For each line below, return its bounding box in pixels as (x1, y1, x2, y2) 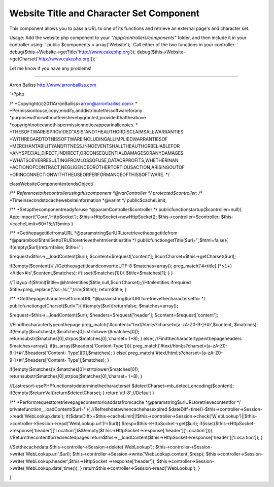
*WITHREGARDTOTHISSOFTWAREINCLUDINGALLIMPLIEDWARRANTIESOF (9, 136, 168, 142)
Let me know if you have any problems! (9, 65, 92, 71)
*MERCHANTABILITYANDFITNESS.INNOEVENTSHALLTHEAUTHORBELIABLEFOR (9, 143, 180, 149)
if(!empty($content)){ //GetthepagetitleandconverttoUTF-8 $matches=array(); (9, 263, 173, 269)
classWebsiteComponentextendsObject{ (9, 181, 94, 187)
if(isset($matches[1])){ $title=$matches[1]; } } (78, 270, 173, 276)
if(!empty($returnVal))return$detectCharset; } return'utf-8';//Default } (9, 390, 154, 396)
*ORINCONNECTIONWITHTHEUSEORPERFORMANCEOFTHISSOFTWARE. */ (9, 171, 170, 178)
